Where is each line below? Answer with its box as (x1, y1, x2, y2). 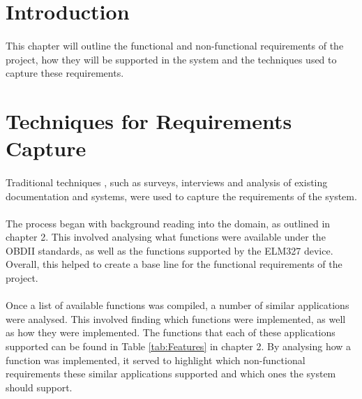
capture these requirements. (6, 66, 124, 80)
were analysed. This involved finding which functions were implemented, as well (6, 311, 346, 326)
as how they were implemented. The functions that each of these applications (6, 325, 335, 340)
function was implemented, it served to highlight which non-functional (6, 352, 306, 367)
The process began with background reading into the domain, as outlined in (6, 216, 331, 230)
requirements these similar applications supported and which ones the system (6, 366, 336, 381)
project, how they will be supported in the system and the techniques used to (6, 52, 337, 66)
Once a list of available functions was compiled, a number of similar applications (6, 298, 349, 313)
